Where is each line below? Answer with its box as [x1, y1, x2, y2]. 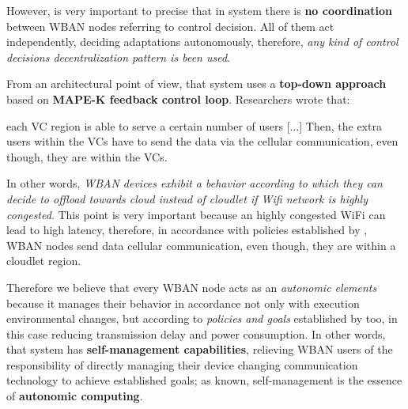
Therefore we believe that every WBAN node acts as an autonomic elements [6, 278, 377, 295]
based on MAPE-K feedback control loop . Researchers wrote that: [6, 90, 350, 107]
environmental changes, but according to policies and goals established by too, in [6, 310, 398, 327]
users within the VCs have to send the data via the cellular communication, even [6, 133, 399, 150]
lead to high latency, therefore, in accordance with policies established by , [6, 222, 368, 238]
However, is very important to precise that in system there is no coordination [6, 2, 392, 18]
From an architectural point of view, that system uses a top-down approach [6, 75, 387, 92]
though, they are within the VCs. [6, 148, 168, 165]
